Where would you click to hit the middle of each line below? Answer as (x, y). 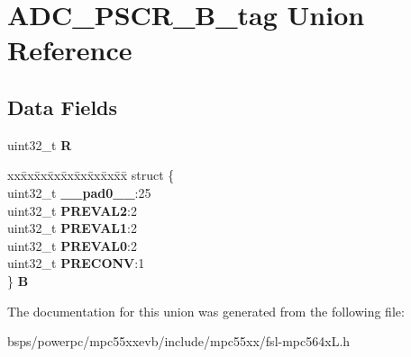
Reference (70, 50)
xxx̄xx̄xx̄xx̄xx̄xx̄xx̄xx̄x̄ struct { (91, 175)
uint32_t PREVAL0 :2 (72, 245)
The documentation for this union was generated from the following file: (206, 311)
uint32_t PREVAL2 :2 (72, 210)
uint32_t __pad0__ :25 (79, 192)
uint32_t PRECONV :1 (76, 263)
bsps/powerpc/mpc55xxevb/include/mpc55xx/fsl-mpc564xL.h (179, 341)
